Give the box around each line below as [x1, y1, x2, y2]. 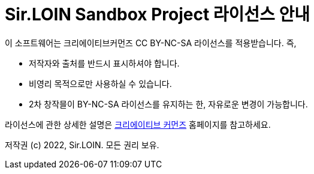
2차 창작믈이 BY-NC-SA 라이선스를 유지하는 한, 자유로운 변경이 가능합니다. [29, 98, 308, 109]
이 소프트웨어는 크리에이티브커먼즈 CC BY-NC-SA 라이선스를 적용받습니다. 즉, [5, 37, 297, 48]
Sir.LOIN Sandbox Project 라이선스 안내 [5, 4, 310, 25]
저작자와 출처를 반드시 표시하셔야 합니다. [29, 58, 180, 68]
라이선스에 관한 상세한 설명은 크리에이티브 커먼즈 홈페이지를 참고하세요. [5, 119, 271, 130]
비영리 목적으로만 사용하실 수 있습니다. [29, 78, 172, 89]
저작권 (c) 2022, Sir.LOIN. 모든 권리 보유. [5, 139, 159, 150]
